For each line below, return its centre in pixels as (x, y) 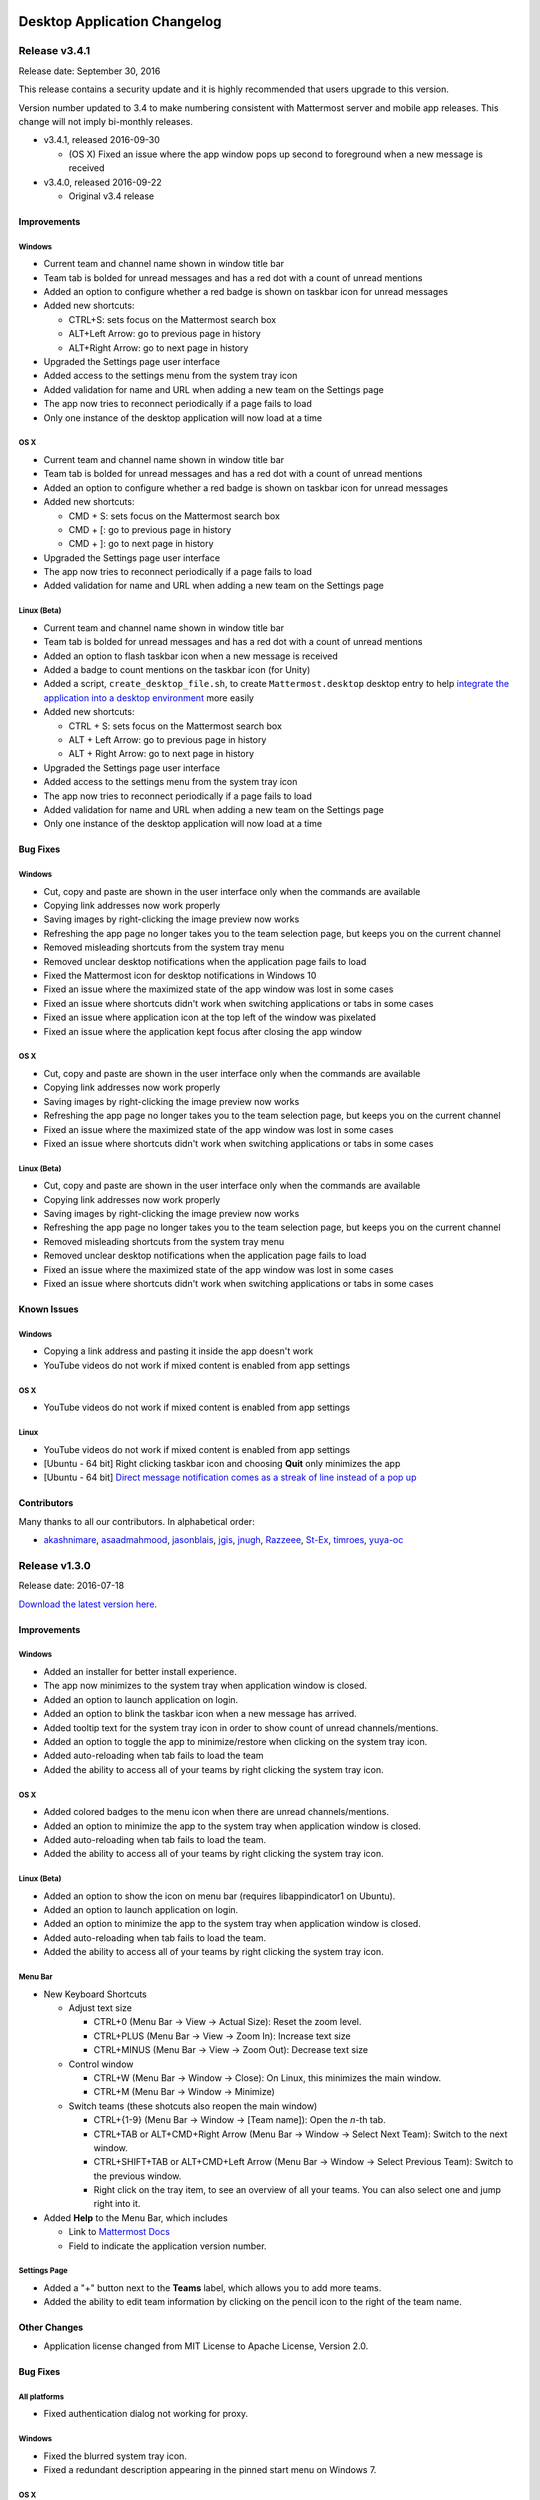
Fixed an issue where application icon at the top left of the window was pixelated (210, 1017)
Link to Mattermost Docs (119, 2232)
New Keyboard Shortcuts (95, 1994)
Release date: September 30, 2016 (89, 71)
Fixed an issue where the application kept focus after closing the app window (202, 1031)
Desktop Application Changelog (120, 21)
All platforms (41, 2396)
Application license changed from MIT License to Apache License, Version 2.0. (206, 2346)
